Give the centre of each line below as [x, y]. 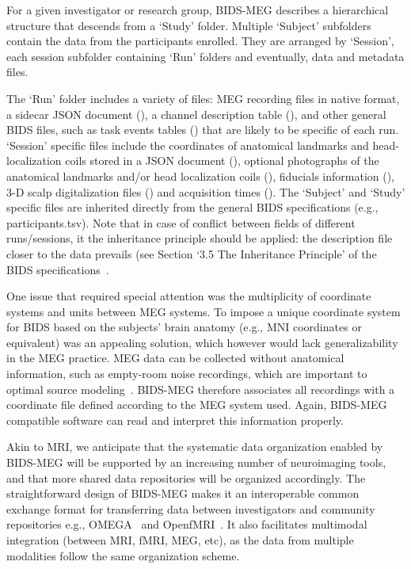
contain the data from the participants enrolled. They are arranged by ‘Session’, [200, 41]
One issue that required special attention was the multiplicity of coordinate [189, 296]
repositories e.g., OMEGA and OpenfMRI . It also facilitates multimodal [187, 524]
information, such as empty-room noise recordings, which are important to [187, 374]
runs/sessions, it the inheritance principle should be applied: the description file [200, 238]
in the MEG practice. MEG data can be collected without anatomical [175, 358]
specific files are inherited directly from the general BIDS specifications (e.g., [192, 207]
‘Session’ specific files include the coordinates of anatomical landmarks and [188, 145]
